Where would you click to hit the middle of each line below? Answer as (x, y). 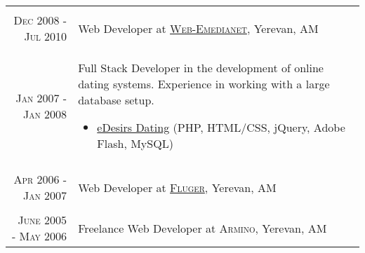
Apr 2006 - (40, 179)
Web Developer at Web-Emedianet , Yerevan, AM (198, 28)
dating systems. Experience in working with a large (204, 84)
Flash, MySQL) (135, 143)
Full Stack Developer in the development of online (201, 68)
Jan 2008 (45, 114)
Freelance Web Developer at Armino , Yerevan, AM (203, 228)
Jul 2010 (46, 36)
